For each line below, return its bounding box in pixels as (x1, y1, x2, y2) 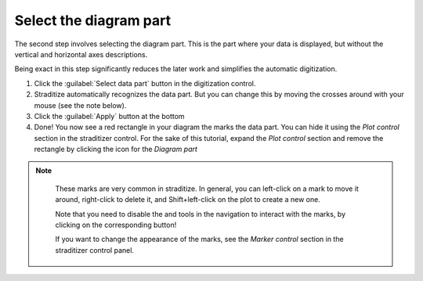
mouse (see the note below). (34, 100, 127, 110)
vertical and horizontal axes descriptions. (14, 49, 148, 59)
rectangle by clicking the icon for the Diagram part (34, 145, 197, 154)
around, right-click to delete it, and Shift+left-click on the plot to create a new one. (55, 195, 320, 204)
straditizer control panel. (55, 245, 135, 254)
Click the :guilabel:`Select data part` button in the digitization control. (34, 78, 256, 88)
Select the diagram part (14, 12, 172, 29)
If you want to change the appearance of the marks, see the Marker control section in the (55, 235, 344, 244)
